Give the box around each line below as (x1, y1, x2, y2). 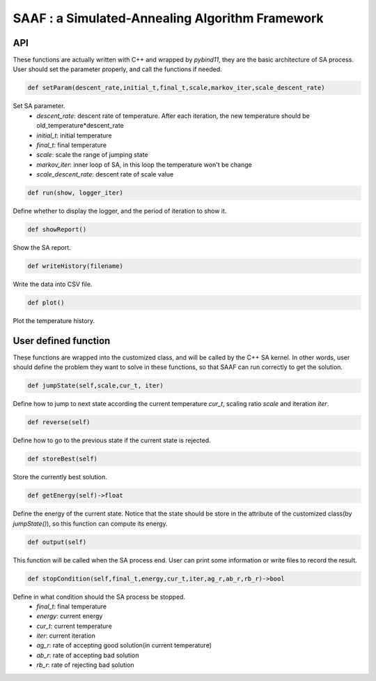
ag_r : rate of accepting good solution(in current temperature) (36, 641, 212, 650)
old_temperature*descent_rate (36, 121, 125, 130)
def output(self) (27, 538, 87, 546)
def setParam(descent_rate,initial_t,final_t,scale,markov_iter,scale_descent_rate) (27, 84, 325, 92)
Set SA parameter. (13, 102, 65, 110)
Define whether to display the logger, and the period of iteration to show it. (13, 207, 227, 216)
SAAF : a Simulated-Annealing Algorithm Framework (13, 10, 324, 26)
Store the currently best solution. (13, 473, 107, 481)
